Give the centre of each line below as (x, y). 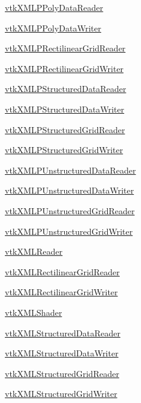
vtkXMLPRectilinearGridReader (65, 48)
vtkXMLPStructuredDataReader (66, 89)
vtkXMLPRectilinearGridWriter (64, 68)
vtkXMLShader (34, 312)
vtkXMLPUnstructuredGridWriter (69, 231)
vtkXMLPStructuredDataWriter (65, 109)
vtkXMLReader (34, 251)
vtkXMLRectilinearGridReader (62, 271)
